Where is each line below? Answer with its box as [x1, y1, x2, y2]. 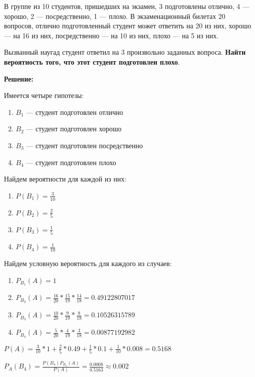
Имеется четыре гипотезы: [4, 90, 84, 100]
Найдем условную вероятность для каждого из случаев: [4, 258, 172, 268]
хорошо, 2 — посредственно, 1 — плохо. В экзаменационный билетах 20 [4, 10, 226, 21]
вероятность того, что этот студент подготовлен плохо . [4, 56, 180, 67]
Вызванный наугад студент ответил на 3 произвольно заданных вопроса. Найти [4, 47, 246, 57]
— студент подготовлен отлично [26, 106, 124, 117]
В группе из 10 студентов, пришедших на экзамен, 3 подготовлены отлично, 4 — [4, 1, 250, 11]
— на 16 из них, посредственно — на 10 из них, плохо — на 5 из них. [4, 30, 219, 40]
